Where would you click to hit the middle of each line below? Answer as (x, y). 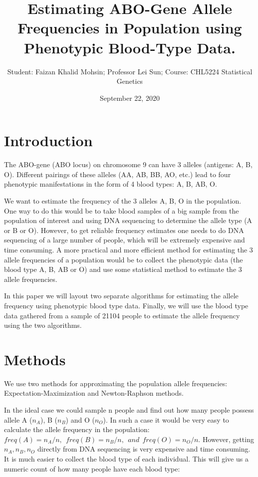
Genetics (130, 81)
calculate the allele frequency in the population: (77, 429)
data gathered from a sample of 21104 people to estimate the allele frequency (122, 315)
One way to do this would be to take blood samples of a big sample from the (122, 210)
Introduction (48, 140)
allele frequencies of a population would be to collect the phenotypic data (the (124, 259)
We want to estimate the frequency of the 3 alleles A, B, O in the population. (123, 201)
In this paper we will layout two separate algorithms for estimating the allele (121, 296)
